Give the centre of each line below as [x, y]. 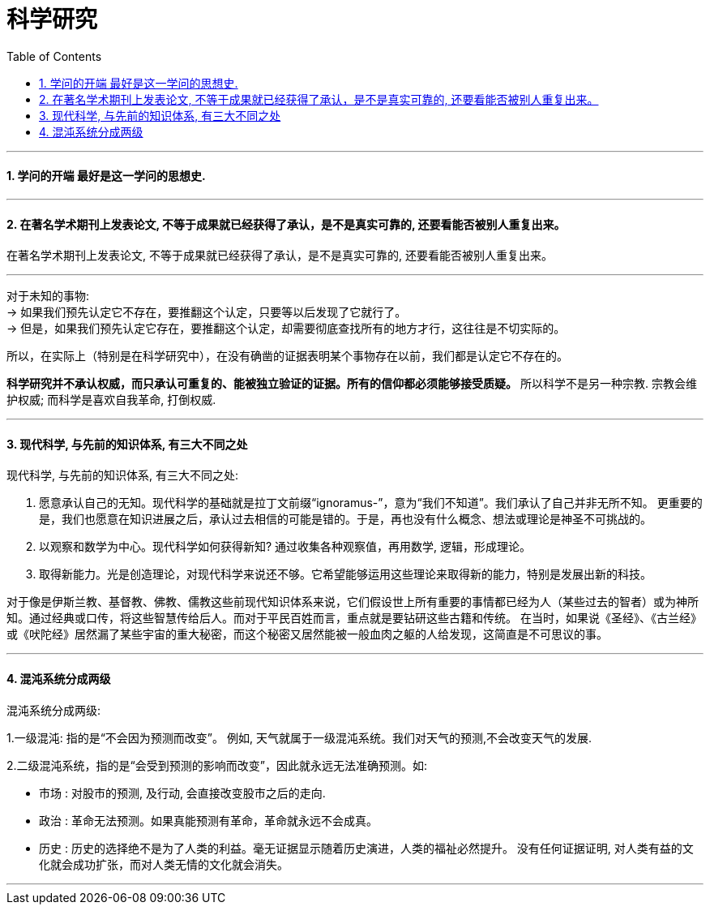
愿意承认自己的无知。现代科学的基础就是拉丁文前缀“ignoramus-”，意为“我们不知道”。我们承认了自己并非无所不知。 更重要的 [371, 503]
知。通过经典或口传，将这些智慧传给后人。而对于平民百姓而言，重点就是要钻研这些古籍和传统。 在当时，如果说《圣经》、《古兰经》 [354, 618]
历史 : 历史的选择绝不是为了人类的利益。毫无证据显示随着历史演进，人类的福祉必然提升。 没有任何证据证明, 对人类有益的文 [366, 848]
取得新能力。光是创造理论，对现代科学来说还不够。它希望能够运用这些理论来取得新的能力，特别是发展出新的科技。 [345, 574]
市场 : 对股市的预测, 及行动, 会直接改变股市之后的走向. [182, 793]
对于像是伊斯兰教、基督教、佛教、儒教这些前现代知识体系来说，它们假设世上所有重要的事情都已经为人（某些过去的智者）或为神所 [353, 602]
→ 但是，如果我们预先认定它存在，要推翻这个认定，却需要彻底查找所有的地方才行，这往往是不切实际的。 [286, 329]
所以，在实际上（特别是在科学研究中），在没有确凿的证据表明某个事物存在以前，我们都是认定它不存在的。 [287, 356]
